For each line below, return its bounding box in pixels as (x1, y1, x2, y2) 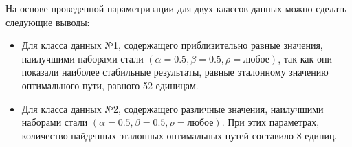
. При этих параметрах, (221, 115, 320, 129)
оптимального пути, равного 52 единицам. (21, 78, 199, 92)
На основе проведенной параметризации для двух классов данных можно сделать (5, 1, 347, 15)
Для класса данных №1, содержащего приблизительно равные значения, (21, 38, 323, 52)
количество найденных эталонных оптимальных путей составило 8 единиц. (21, 128, 338, 142)
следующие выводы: (5, 14, 90, 29)
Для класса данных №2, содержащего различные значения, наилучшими (21, 101, 324, 115)
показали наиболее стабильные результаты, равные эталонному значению (21, 65, 329, 79)
